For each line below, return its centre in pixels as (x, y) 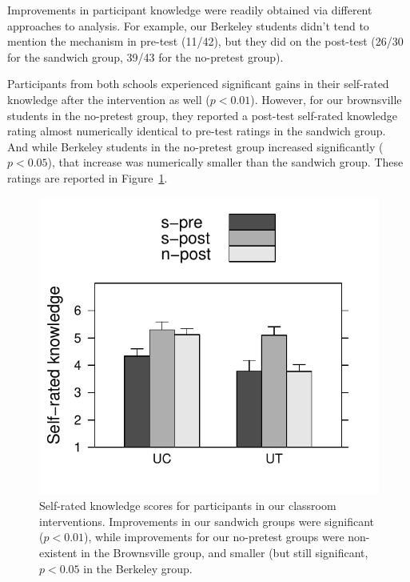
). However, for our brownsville (326, 99)
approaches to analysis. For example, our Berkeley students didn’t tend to (188, 25)
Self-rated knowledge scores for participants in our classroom (188, 506)
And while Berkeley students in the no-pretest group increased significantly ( (195, 146)
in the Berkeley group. (138, 568)
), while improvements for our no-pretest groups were (214, 537)
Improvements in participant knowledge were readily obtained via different (190, 10)
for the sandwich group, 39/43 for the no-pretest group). (145, 56)
